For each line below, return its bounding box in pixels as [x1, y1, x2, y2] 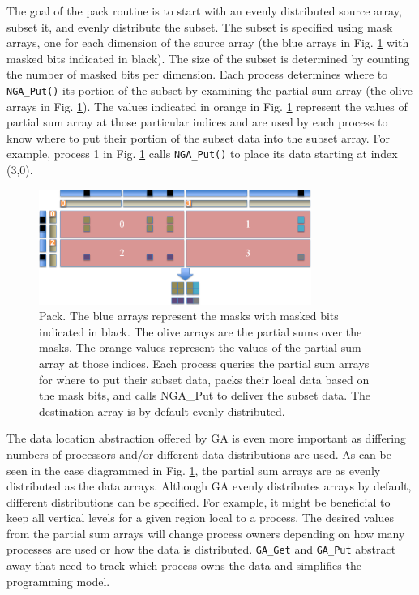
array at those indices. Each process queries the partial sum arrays [39, 354, 370, 371]
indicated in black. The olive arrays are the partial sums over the [39, 323, 362, 340]
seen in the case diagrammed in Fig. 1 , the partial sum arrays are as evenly [6, 461, 381, 478]
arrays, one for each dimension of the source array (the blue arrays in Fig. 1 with [6, 34, 409, 51]
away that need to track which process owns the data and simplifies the [6, 557, 361, 574]
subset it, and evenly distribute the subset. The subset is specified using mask [6, 18, 393, 35]
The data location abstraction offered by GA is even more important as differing [6, 430, 406, 447]
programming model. [6, 572, 110, 589]
